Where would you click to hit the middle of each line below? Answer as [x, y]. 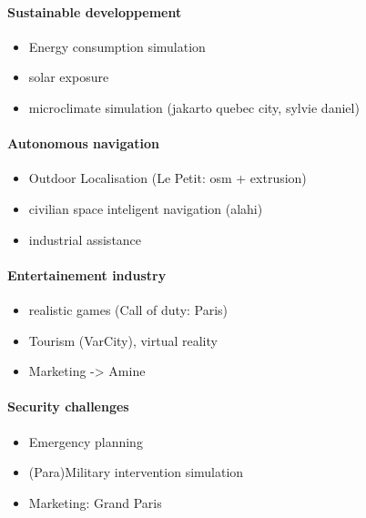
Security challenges [68, 406]
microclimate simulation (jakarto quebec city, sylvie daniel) [194, 107]
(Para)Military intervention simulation [136, 472]
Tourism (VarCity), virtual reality [123, 340]
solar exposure [69, 77]
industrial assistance [85, 239]
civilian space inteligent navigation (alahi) [146, 208]
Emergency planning [86, 441]
